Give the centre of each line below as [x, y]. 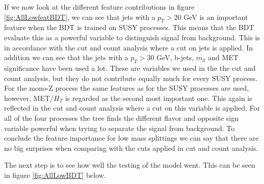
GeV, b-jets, [175, 57]
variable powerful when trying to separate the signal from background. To [120, 128]
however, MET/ [29, 98]
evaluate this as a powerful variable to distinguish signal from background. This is [132, 37]
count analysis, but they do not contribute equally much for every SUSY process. [131, 78]
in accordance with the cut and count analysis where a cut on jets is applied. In [129, 47]
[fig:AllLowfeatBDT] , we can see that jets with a [80, 17]
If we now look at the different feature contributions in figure [99, 7]
